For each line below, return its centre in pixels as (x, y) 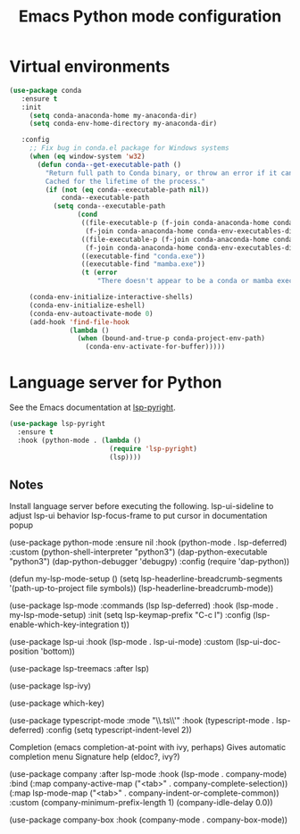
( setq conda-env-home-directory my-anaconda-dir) (123, 124)
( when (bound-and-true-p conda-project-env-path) (171, 338)
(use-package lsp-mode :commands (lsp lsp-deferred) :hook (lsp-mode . (144, 605)
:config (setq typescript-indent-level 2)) (119, 730)
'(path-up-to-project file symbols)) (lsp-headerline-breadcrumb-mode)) (142, 588)
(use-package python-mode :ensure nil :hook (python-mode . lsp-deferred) (148, 543)
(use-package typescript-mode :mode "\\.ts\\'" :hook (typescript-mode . (142, 721)
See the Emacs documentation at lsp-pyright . (92, 407)
